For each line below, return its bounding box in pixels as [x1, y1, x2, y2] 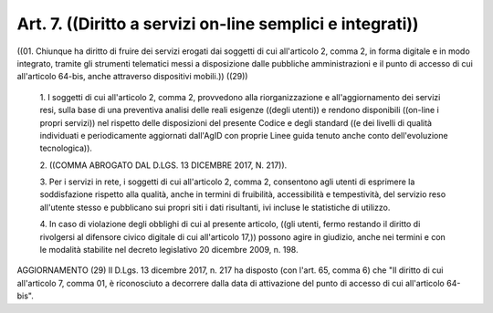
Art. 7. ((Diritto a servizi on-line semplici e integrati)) [16, 14, 419, 34]
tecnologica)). [39, 142, 93, 154]
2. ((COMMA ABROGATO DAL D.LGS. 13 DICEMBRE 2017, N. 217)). [39, 160, 288, 171]
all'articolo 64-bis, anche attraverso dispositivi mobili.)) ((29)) [16, 71, 248, 82]
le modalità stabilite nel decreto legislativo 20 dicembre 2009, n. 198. [39, 245, 299, 256]
